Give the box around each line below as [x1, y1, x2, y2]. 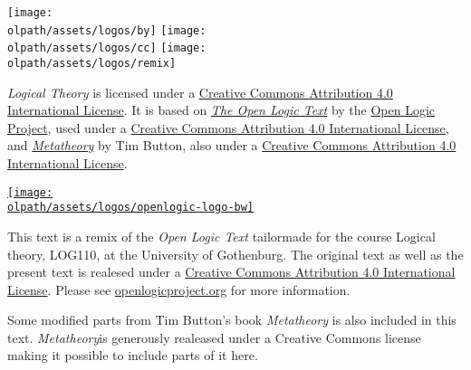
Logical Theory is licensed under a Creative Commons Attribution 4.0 [7, 82, 393, 101]
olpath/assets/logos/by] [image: [7, 24, 207, 37]
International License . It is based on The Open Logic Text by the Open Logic [7, 100, 436, 119]
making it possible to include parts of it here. [7, 346, 258, 365]
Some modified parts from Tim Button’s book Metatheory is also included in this [7, 310, 457, 329]
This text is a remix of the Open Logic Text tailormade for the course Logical [7, 226, 436, 245]
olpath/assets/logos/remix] [7, 56, 177, 70]
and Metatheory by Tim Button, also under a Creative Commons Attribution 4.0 [7, 136, 457, 155]
